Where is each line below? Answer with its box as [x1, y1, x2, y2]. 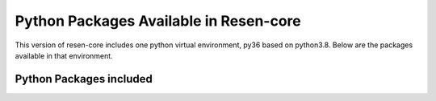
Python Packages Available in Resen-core [15, 12, 302, 30]
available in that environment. [15, 50, 113, 60]
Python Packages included [15, 72, 153, 86]
